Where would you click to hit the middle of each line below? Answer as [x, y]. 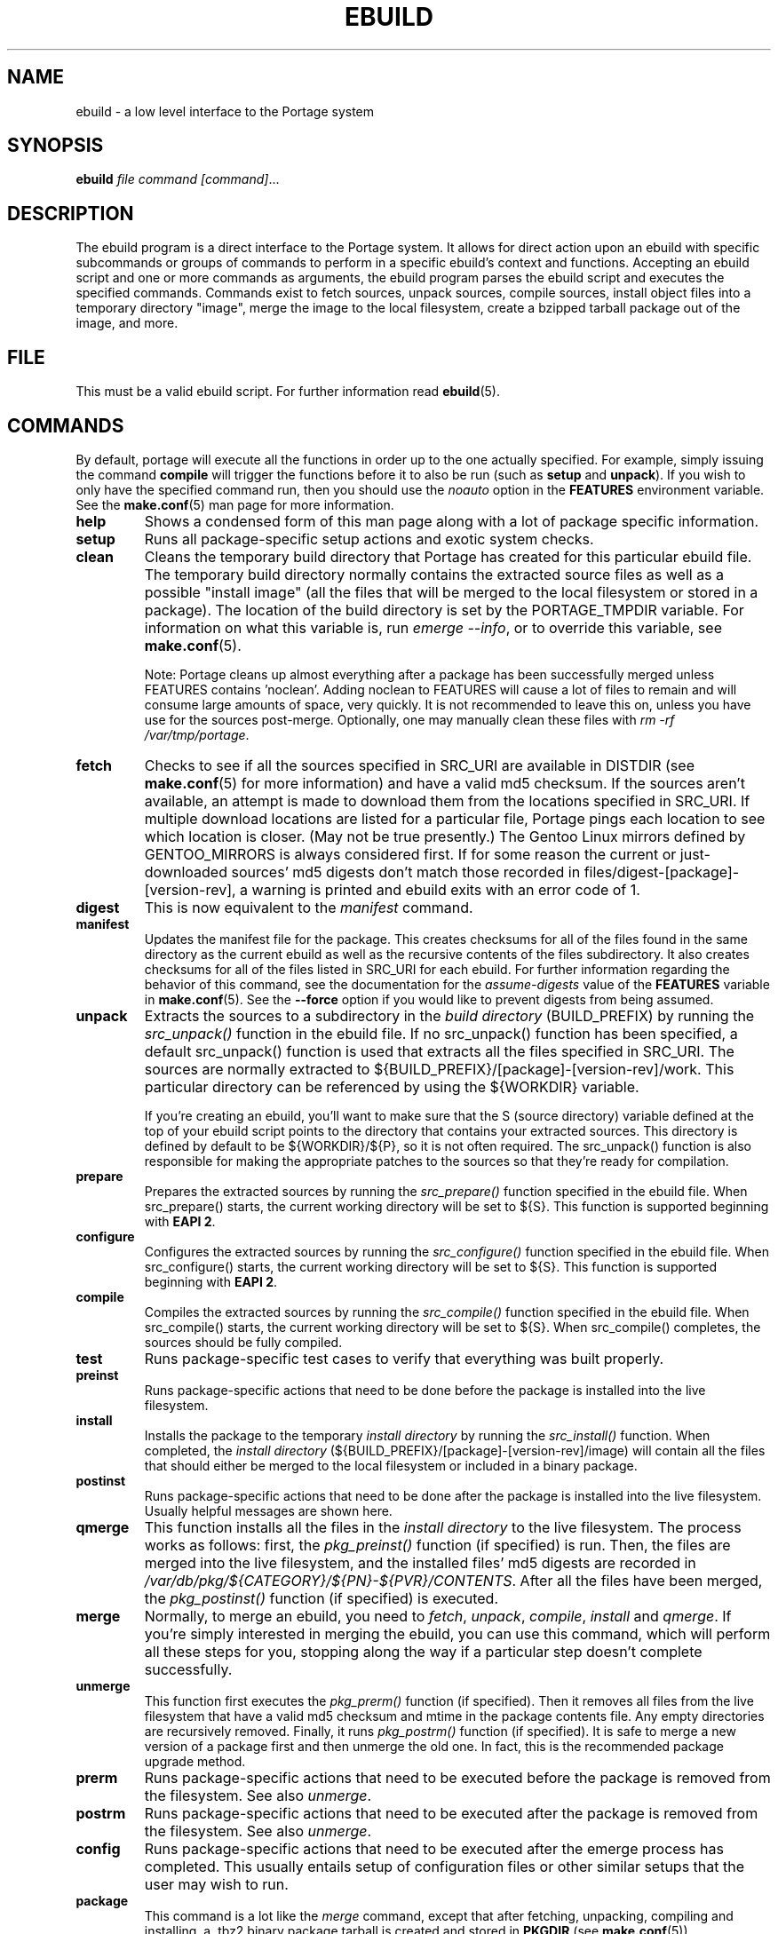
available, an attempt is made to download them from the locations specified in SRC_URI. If [447, 801]
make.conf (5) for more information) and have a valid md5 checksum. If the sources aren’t [445, 783]
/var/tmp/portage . [197, 734]
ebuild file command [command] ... [178, 179]
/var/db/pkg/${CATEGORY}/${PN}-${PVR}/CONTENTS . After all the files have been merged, [453, 1580]
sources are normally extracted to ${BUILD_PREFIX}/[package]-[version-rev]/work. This [439, 1069]
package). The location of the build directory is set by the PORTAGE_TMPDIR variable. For [444, 610]
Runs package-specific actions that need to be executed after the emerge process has [434, 1848]
